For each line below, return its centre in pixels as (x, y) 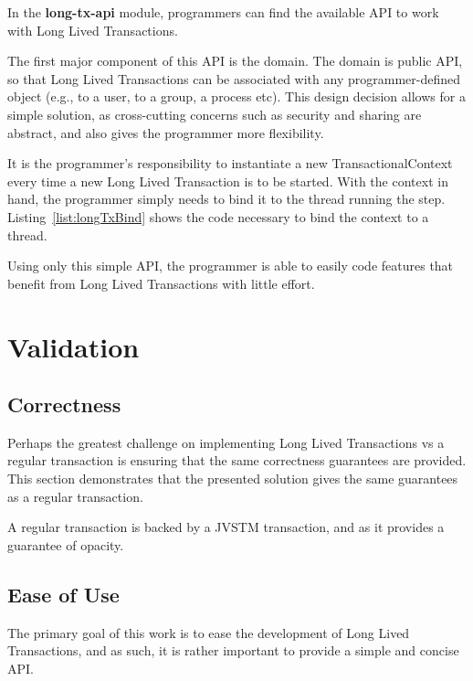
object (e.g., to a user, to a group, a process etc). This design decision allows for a (236, 96)
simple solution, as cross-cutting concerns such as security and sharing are (215, 114)
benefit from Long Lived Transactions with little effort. (161, 283)
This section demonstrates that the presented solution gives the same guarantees (233, 479)
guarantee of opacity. (66, 544)
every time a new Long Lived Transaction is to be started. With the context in (228, 181)
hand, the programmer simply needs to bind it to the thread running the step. (226, 199)
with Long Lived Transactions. (93, 30)
